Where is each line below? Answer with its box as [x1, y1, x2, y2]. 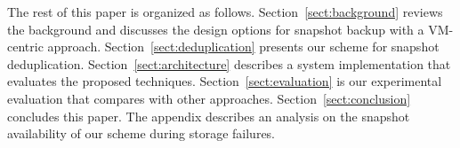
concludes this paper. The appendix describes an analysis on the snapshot [7, 106, 410, 125]
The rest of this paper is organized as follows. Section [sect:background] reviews [7, 3, 443, 20]
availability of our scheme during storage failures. [7, 124, 276, 143]
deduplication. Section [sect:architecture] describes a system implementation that [7, 54, 451, 73]
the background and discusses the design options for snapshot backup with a [7, 19, 424, 38]
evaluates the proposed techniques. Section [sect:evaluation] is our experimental [7, 72, 442, 90]
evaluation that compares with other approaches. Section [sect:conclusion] [7, 89, 411, 107]
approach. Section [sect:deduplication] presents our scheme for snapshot [47, 37, 440, 56]
